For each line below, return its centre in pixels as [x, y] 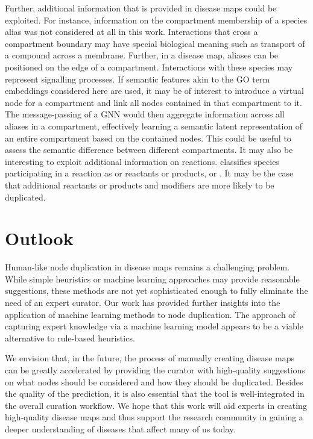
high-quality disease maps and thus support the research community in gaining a [154, 417]
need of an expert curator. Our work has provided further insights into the [143, 302]
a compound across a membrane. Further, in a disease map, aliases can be [142, 55]
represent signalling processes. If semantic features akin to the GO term [138, 79]
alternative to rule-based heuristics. [70, 338]
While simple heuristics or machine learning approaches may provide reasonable [152, 279]
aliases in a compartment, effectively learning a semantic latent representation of [154, 126]
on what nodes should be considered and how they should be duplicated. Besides [154, 381]
